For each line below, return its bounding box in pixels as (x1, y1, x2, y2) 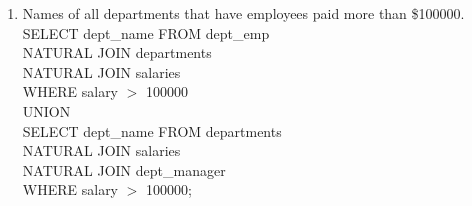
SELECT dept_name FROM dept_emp (22, 22, 270, 43)
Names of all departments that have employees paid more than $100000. (22, 3, 465, 23)
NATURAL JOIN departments (22, 42, 212, 63)
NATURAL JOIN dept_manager (22, 159, 226, 180)
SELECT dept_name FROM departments (22, 120, 282, 141)
